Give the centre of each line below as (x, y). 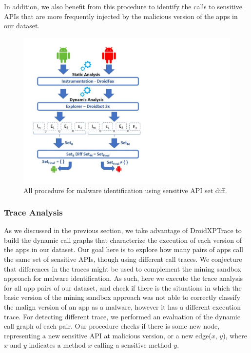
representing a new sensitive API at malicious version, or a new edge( (108, 335)
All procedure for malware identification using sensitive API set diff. (125, 190)
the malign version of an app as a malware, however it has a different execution (123, 307)
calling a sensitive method (133, 345)
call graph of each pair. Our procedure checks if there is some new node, (112, 326)
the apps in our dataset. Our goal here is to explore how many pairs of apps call (124, 249)
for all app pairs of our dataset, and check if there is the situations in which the (123, 287)
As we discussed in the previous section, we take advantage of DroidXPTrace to (123, 230)
